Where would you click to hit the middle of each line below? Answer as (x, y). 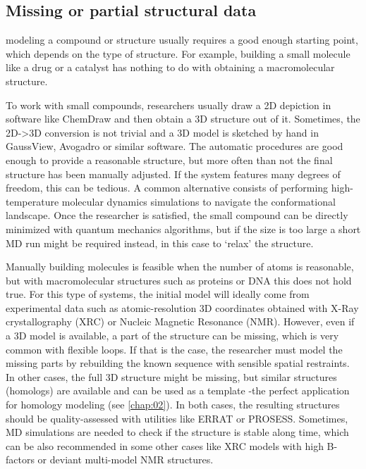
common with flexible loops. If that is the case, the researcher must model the (174, 349)
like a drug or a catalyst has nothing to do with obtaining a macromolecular (170, 67)
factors (20, 459)
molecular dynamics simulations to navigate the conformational (199, 201)
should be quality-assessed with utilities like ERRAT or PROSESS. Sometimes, (177, 418)
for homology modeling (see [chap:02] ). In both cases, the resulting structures (173, 405)
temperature (32, 201)
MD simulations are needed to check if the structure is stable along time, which (177, 432)
